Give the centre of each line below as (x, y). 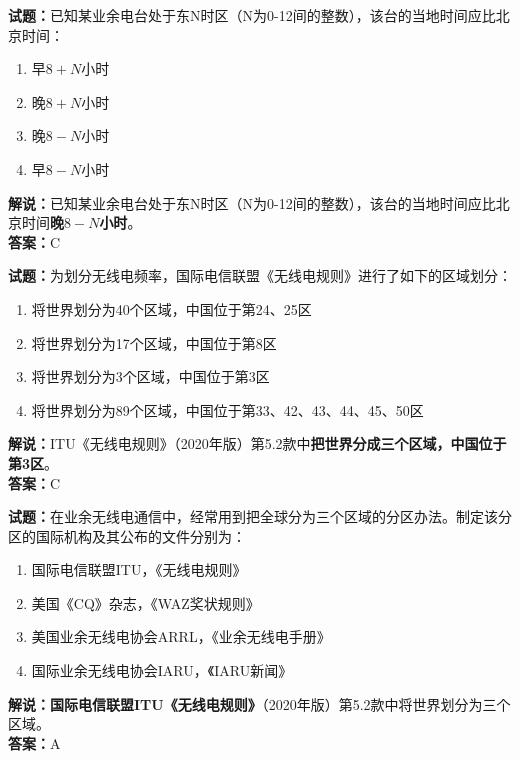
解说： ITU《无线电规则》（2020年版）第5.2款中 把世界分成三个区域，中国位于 (257, 443)
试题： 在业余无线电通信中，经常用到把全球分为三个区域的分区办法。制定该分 (260, 516)
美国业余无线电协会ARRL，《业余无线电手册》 (181, 636)
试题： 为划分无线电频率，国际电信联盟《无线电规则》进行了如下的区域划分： (260, 275)
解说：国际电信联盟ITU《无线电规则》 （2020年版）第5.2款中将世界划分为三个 (259, 703)
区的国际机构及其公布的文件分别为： (127, 535)
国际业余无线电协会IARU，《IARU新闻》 (162, 670)
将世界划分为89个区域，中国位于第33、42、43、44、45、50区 (227, 409)
